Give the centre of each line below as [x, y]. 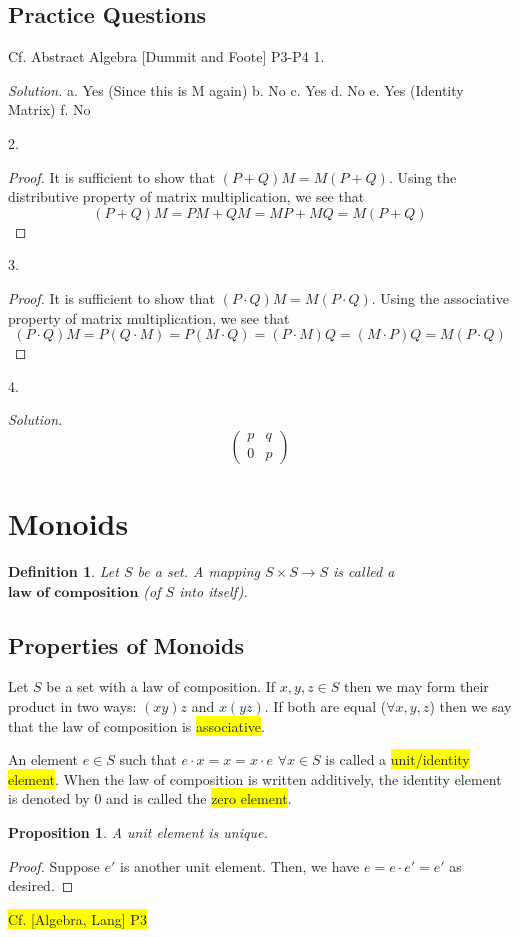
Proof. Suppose [54, 865]
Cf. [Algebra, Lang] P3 [77, 918]
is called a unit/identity [397, 759]
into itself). [213, 590]
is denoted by [49, 798]
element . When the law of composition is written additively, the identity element [255, 778]
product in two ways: [72, 706]
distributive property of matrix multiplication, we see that [186, 196]
